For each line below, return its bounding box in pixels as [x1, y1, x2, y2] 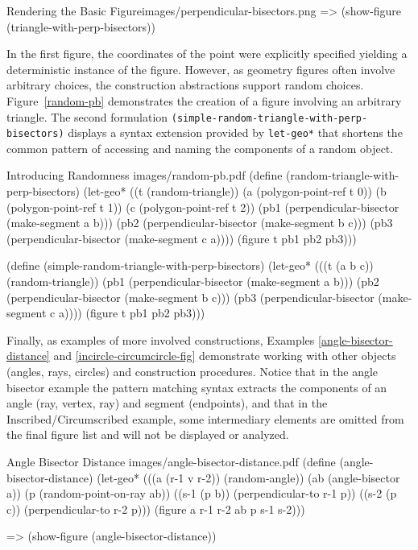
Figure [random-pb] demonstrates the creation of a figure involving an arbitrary [6, 92, 402, 109]
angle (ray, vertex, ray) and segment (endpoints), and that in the [6, 395, 328, 411]
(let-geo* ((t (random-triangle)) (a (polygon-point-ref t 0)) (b [83, 183, 387, 200]
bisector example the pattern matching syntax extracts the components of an [6, 378, 387, 395]
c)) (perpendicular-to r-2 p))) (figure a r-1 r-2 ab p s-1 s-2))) [6, 500, 305, 517]
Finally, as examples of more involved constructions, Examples [6, 331, 315, 348]
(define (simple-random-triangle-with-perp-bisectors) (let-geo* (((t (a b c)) [6, 257, 374, 274]
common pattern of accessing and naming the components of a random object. [6, 139, 394, 156]
